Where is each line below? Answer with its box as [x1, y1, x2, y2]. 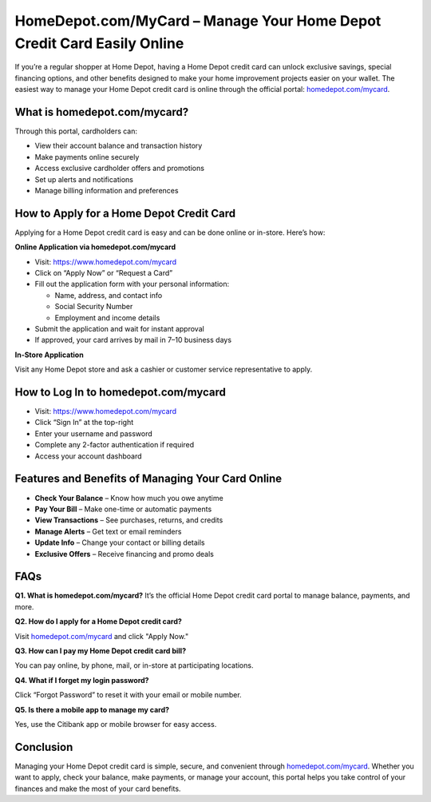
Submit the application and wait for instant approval [34, 324, 205, 334]
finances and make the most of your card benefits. [14, 784, 181, 793]
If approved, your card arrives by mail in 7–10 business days [34, 335, 231, 345]
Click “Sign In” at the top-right [34, 418, 134, 427]
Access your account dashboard [34, 451, 143, 461]
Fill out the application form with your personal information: [34, 280, 230, 289]
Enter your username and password [34, 428, 152, 439]
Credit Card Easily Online [14, 34, 184, 52]
